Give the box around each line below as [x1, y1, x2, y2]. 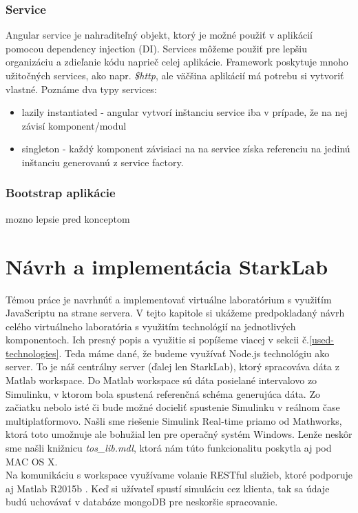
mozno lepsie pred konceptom [6, 211, 130, 225]
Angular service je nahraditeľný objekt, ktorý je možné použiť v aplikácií [6, 28, 313, 42]
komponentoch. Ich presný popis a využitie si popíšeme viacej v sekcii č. [6, 332, 309, 347]
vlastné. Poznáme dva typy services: [6, 81, 157, 96]
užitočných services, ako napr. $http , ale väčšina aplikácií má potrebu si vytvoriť [6, 68, 344, 82]
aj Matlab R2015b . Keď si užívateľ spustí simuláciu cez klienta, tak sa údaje [6, 481, 330, 495]
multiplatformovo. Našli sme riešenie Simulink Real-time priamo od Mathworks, [6, 413, 342, 428]
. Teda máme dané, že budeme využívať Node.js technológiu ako [59, 345, 330, 360]
